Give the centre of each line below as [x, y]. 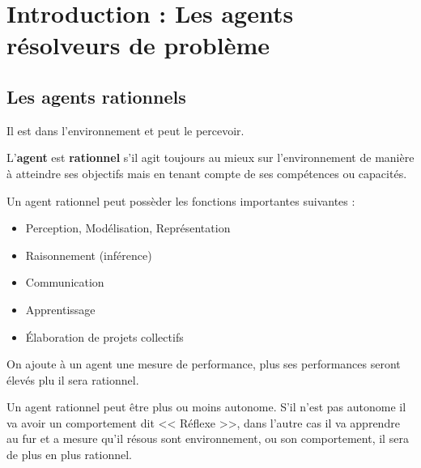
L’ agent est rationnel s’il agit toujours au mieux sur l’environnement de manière [210, 157]
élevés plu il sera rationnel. [73, 379]
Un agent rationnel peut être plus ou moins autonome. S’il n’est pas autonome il [206, 407]
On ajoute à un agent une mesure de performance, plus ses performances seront [204, 364]
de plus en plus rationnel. [69, 455]
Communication [65, 282]
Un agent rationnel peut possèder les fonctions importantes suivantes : [181, 200]
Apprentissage [60, 309]
